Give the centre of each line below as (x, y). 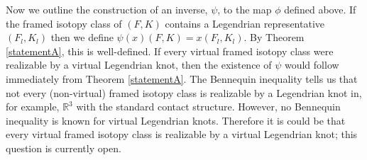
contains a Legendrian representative (245, 23)
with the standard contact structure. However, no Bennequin (208, 107)
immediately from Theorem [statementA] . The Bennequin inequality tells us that (182, 78)
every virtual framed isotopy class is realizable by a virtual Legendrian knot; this (182, 134)
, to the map (245, 9)
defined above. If (320, 9)
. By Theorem (274, 37)
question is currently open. (64, 148)
